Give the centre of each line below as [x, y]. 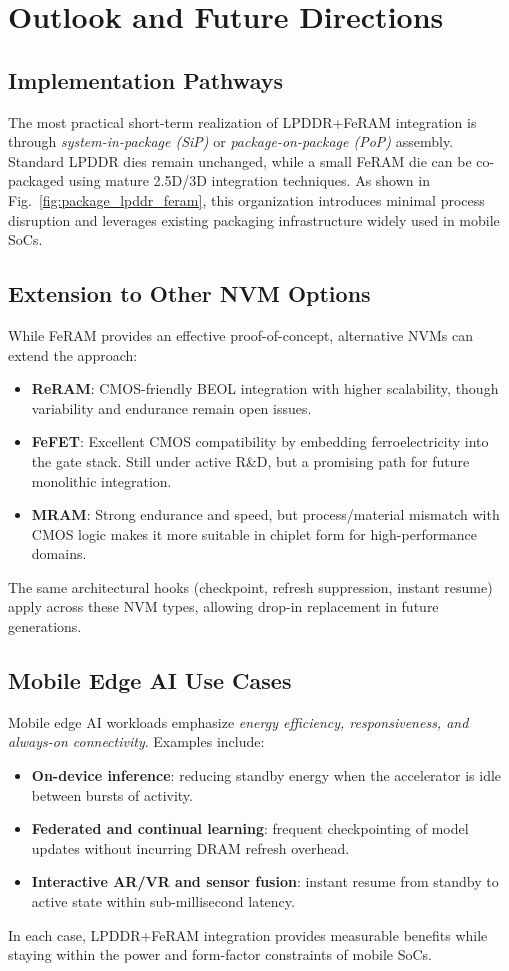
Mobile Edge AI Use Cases [150, 680]
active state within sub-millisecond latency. [163, 901]
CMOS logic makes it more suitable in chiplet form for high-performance [254, 533]
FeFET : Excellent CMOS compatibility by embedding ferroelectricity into [260, 441]
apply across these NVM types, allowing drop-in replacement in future [223, 606]
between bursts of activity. [112, 794]
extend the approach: [73, 354]
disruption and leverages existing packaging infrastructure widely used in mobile [254, 219]
